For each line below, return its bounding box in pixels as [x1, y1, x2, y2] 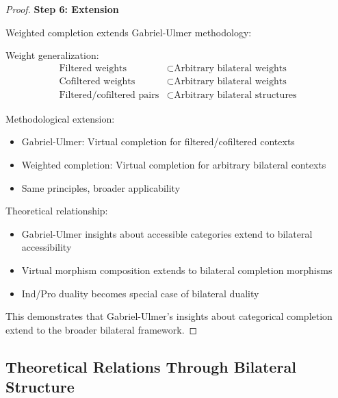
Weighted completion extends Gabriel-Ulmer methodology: [5, 25, 252, 39]
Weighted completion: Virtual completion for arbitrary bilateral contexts [21, 158, 326, 172]
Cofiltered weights [59, 76, 135, 86]
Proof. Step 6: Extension [5, 2, 119, 16]
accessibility [21, 240, 72, 254]
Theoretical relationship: [5, 203, 108, 218]
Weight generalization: [5, 48, 99, 62]
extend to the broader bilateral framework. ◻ [5, 322, 198, 336]
